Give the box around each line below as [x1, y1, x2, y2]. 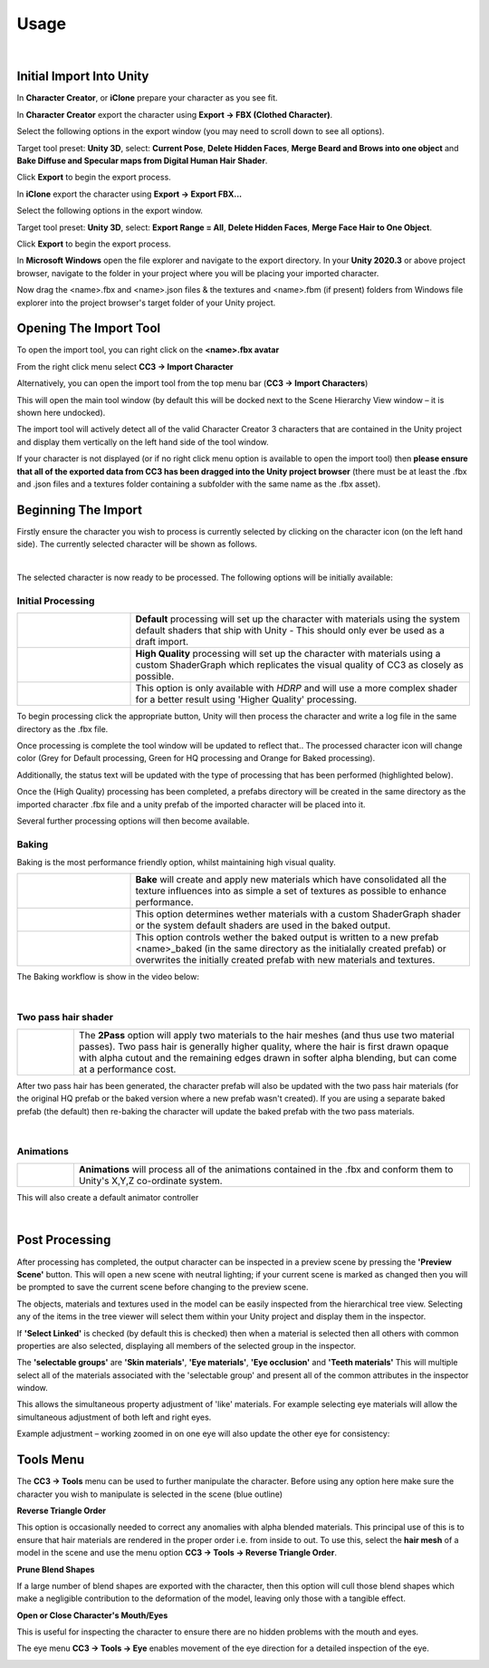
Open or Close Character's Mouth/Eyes [16, 1609, 168, 1621]
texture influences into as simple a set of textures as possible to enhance [135, 884, 447, 897]
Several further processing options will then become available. [16, 815, 250, 826]
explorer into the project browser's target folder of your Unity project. [16, 297, 276, 308]
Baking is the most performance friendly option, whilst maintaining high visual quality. [16, 857, 337, 868]
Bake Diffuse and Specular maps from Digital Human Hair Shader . [16, 155, 268, 167]
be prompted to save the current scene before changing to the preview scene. [16, 1282, 309, 1293]
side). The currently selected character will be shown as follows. [16, 539, 258, 550]
